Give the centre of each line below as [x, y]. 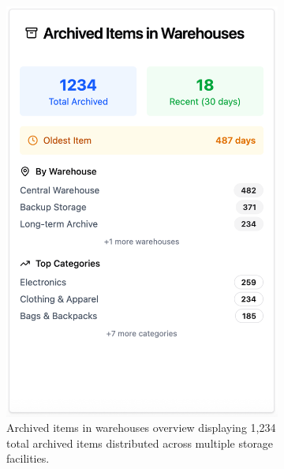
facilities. [28, 458]
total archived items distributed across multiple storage [140, 443]
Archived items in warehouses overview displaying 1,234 [141, 428]
